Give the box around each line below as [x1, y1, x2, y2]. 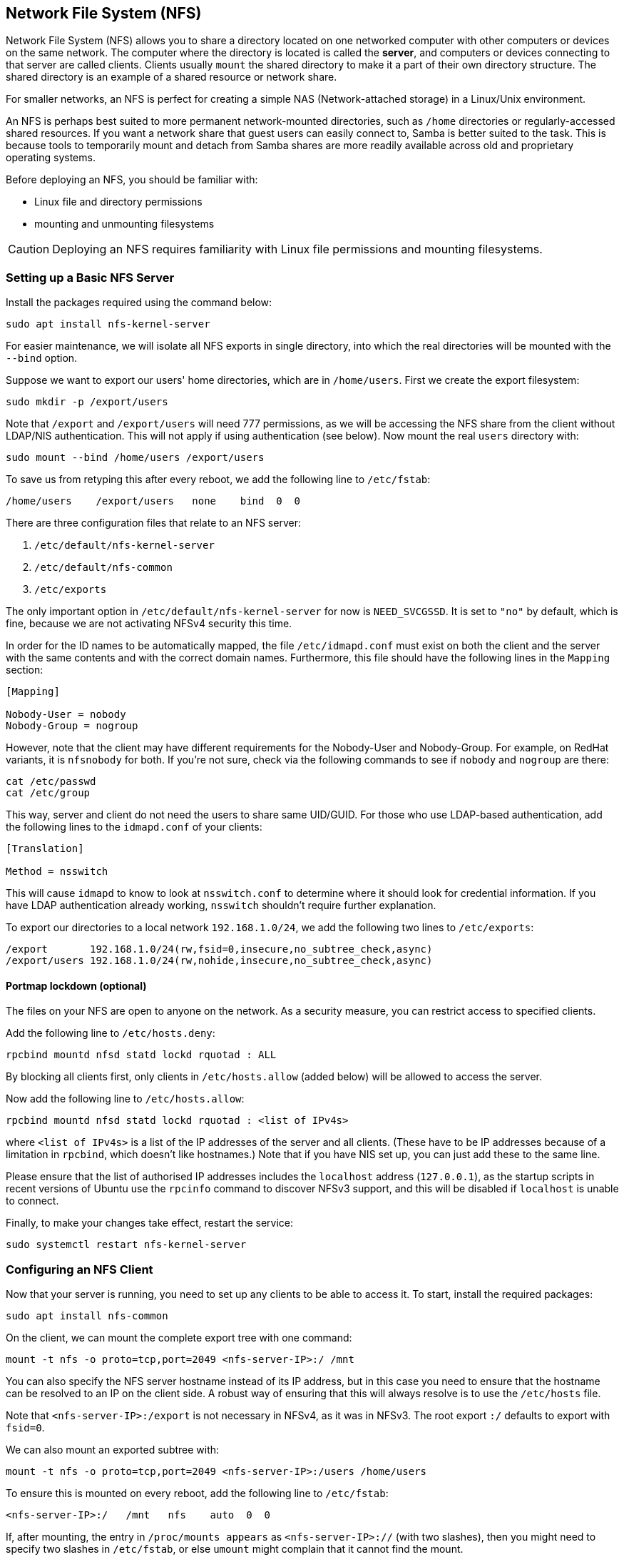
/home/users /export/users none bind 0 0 [6, 495, 301, 507]
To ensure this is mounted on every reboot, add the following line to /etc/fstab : [6, 1487, 389, 1500]
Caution [8, 242, 50, 257]
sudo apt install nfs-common [6, 1310, 168, 1322]
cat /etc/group [6, 787, 91, 799]
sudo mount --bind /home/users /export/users [6, 452, 265, 464]
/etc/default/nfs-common [34, 562, 173, 574]
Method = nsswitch [6, 866, 108, 878]
